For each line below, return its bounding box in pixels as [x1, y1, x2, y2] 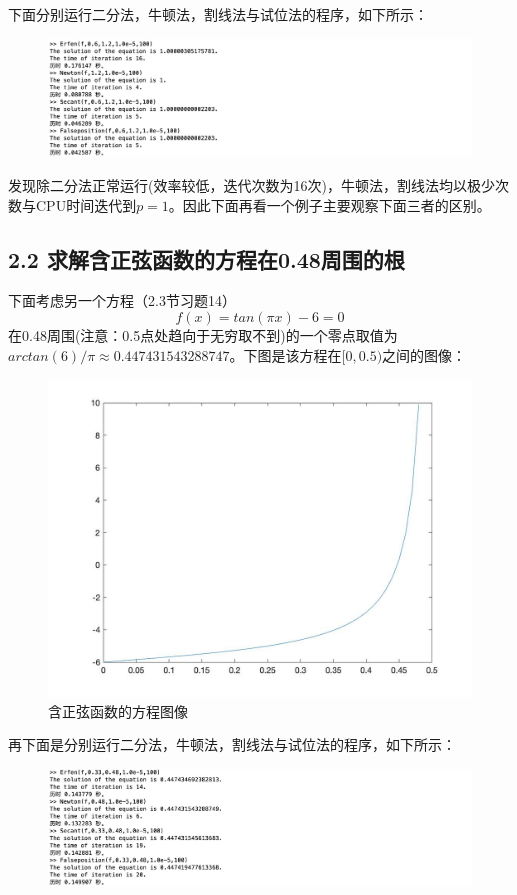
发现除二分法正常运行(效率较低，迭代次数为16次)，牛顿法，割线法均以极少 [8, 175, 495, 196]
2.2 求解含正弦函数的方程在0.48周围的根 [8, 243, 405, 274]
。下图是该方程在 [229, 344, 342, 365]
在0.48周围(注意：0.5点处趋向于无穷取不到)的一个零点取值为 [8, 325, 398, 345]
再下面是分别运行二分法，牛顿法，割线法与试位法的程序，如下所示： [8, 734, 456, 755]
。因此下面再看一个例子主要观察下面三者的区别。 [168, 194, 491, 215]
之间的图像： [382, 344, 467, 365]
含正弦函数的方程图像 [48, 700, 188, 721]
